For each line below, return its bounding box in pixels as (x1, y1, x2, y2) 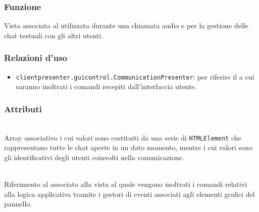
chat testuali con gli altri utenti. (4, 30, 103, 40)
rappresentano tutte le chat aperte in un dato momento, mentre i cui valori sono (4, 142, 252, 153)
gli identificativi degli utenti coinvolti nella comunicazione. (4, 152, 184, 162)
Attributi (4, 102, 42, 115)
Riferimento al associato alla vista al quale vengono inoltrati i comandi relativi (4, 179, 247, 189)
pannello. (4, 198, 32, 209)
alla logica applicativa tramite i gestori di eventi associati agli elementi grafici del (4, 188, 255, 199)
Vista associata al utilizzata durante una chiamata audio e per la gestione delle (4, 20, 248, 31)
